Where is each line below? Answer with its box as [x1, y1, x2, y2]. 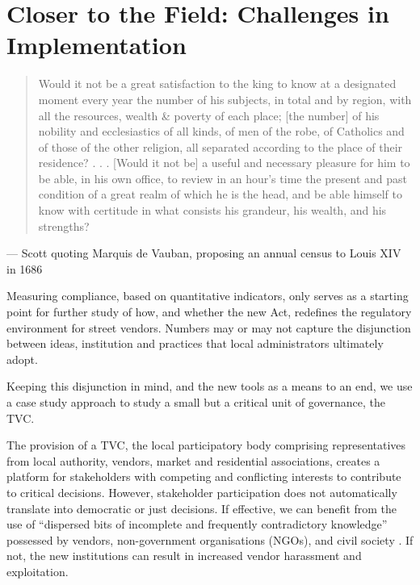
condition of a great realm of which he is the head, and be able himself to [38, 186, 402, 203]
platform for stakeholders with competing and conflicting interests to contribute [6, 468, 401, 485]
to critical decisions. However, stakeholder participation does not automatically [6, 483, 397, 500]
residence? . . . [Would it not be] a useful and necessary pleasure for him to [38, 154, 410, 171]
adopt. [6, 350, 38, 367]
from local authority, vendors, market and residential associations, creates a [6, 452, 380, 469]
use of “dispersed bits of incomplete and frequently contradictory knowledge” [6, 516, 388, 533]
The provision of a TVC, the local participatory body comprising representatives [6, 437, 406, 453]
